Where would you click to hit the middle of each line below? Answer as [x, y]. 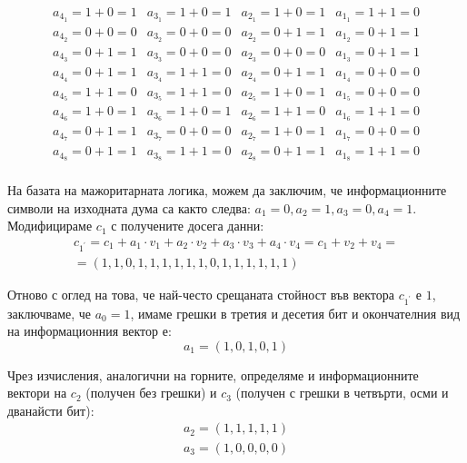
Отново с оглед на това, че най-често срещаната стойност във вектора [201, 294]
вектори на [37, 393]
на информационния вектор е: [89, 331]
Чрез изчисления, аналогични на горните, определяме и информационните [213, 374]
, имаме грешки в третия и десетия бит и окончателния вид [295, 313]
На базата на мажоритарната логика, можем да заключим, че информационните [227, 190]
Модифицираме [50, 226]
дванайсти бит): [51, 410]
